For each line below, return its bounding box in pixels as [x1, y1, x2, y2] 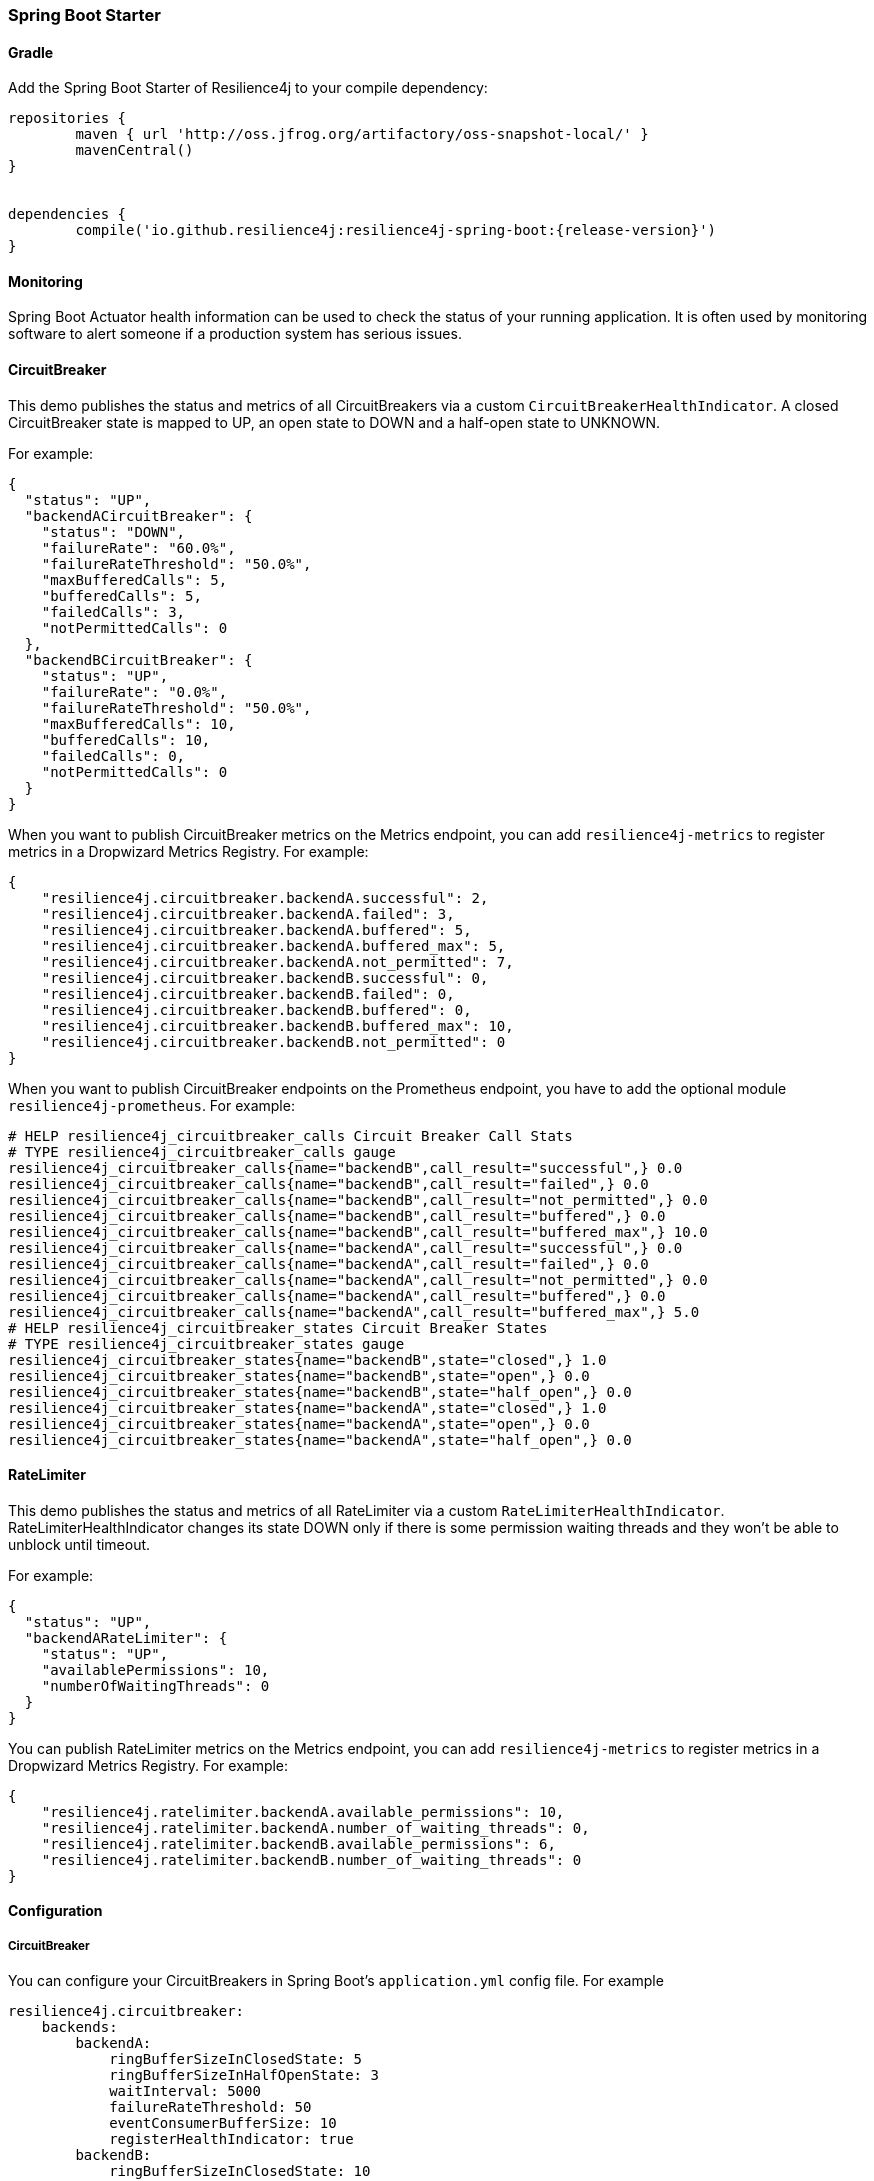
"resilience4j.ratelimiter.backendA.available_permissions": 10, [41, 1803, 565, 1820]
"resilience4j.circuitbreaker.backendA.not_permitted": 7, [41, 953, 514, 970]
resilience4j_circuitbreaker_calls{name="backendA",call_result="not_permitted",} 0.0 [8, 1271, 708, 1288]
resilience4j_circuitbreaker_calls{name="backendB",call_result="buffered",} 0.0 [8, 1207, 666, 1224]
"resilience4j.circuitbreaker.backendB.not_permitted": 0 [41, 1033, 506, 1050]
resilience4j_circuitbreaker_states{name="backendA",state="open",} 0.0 [8, 1415, 590, 1432]
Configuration [8, 1902, 103, 1920]
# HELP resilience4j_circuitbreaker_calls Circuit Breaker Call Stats [8, 1127, 573, 1144]
